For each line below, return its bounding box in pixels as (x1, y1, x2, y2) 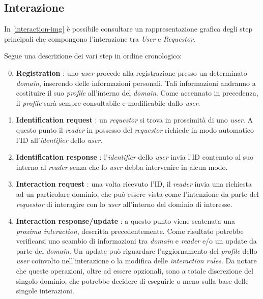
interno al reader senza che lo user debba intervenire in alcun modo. (16, 161, 228, 172)
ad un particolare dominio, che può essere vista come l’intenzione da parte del (16, 188, 259, 199)
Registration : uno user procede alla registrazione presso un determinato (16, 67, 247, 78)
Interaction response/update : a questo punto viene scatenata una (16, 216, 236, 226)
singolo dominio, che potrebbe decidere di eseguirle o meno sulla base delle (16, 275, 249, 286)
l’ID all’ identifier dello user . (16, 134, 103, 145)
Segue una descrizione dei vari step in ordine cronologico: (4, 50, 182, 61)
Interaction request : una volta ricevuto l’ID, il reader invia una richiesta (16, 178, 252, 189)
